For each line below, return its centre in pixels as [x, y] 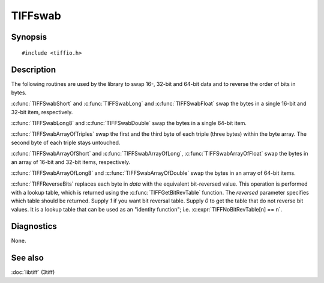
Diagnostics [34, 226]
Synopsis [29, 37]
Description [34, 70]
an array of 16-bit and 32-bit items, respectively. [71, 162]
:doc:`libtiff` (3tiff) [33, 272]
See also [28, 258]
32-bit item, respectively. [42, 112]
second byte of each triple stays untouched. [66, 142]
